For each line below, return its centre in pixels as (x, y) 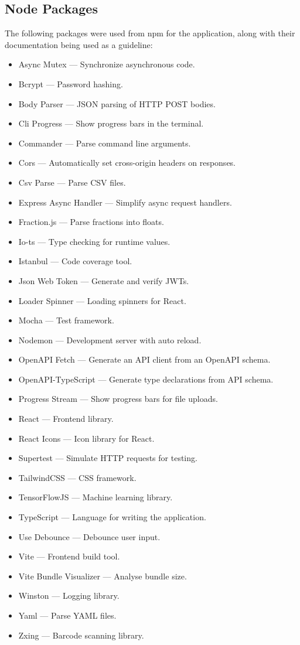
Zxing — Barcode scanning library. (81, 635)
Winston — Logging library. (69, 595)
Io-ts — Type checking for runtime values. (94, 241)
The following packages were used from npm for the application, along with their (150, 33)
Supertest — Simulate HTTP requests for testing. (108, 458)
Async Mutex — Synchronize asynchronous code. (107, 64)
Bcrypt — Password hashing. (71, 83)
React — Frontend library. (66, 419)
